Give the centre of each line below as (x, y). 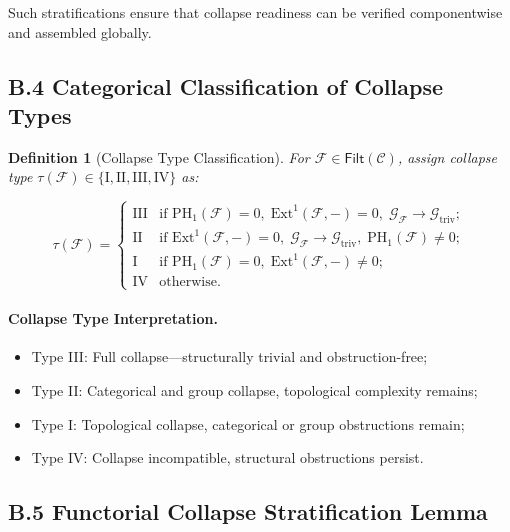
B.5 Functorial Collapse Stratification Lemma (248, 511)
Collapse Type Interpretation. (113, 318)
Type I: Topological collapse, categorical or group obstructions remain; (248, 423)
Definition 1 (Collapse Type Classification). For (159, 156)
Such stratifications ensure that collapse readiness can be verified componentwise (255, 12)
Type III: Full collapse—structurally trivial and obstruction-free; (229, 356)
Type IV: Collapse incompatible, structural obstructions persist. (227, 457)
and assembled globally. (80, 31)
